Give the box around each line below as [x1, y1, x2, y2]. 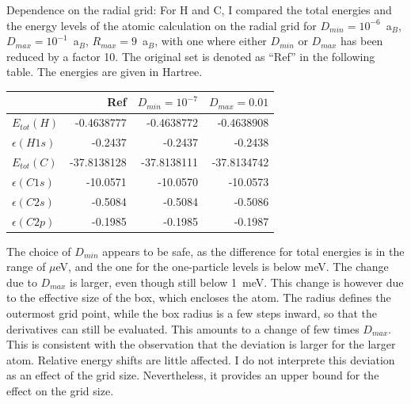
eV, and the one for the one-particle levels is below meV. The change [55, 258, 389, 275]
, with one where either [154, 32, 267, 49]
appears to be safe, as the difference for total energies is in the [102, 242, 405, 259]
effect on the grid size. [6, 382, 114, 398]
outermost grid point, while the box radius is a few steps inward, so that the [6, 305, 378, 321]
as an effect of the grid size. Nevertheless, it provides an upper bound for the [6, 367, 379, 383]
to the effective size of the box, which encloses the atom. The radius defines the [6, 289, 391, 306]
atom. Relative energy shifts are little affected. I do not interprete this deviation [6, 351, 395, 368]
